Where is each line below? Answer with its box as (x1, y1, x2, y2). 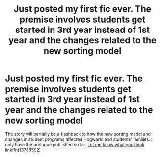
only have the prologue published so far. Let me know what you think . (5, 141, 146, 147)
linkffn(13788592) (5, 147, 41, 153)
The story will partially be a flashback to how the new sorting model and (5, 131, 151, 137)
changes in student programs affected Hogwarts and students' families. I (5, 136, 153, 142)
